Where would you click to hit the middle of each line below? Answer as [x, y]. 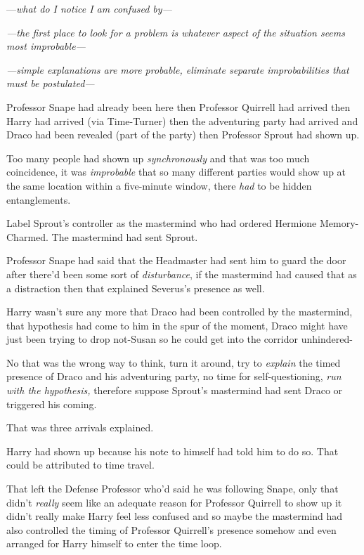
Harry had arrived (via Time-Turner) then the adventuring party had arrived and [182, 120]
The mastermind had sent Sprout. [125, 236]
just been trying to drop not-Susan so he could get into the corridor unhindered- [180, 339]
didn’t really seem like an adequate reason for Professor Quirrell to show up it [174, 502]
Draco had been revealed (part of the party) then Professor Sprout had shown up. [183, 135]
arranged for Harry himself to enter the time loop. [114, 543]
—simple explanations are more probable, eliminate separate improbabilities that [178, 69]
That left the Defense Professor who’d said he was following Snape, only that [173, 489]
